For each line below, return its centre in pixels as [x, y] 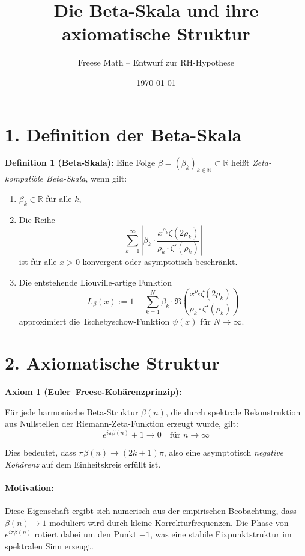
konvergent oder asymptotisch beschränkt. [160, 262]
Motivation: [29, 487]
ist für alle [38, 262]
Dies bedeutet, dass [41, 452]
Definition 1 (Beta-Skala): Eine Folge [80, 163]
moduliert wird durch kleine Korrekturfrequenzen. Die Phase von [169, 522]
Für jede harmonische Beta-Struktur [72, 411]
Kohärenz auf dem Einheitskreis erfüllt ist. [83, 464]
